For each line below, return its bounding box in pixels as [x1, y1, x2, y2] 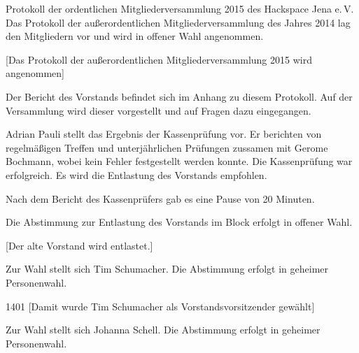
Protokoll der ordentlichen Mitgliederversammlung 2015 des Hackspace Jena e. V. [6, 1, 354, 15]
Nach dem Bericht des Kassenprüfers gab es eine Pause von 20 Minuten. [6, 191, 315, 206]
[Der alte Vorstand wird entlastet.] [6, 238, 153, 252]
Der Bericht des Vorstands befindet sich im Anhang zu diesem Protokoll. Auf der [6, 89, 353, 103]
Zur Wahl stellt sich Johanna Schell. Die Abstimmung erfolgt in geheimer [6, 322, 321, 337]
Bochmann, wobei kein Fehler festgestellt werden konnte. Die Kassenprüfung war [6, 154, 353, 168]
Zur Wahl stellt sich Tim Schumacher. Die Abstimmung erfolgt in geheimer [6, 261, 329, 276]
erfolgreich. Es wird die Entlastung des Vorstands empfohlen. [6, 167, 267, 182]
